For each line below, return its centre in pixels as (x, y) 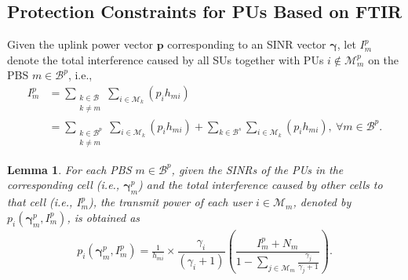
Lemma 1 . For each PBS (69, 169)
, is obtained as (104, 217)
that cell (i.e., (40, 202)
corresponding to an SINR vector (247, 44)
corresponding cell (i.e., (64, 185)
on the (384, 59)
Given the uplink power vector (80, 44)
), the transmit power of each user (170, 202)
